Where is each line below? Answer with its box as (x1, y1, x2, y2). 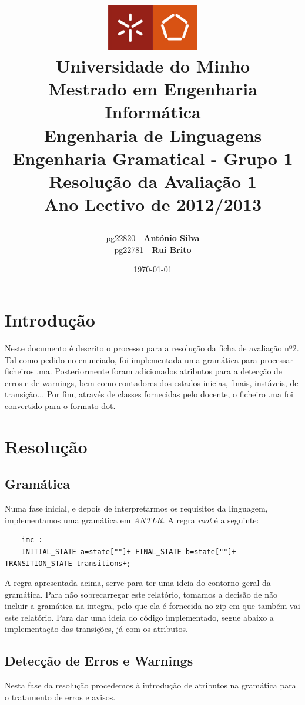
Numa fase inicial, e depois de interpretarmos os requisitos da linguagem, (5, 502, 268, 515)
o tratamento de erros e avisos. (5, 690, 116, 703)
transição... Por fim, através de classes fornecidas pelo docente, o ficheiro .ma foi (5, 388, 293, 400)
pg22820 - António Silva (106, 232, 200, 244)
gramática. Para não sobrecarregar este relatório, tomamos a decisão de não (5, 588, 277, 600)
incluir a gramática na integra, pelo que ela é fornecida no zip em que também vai (5, 599, 300, 612)
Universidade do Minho (55, 53, 250, 77)
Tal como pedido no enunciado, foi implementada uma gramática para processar (5, 353, 294, 365)
